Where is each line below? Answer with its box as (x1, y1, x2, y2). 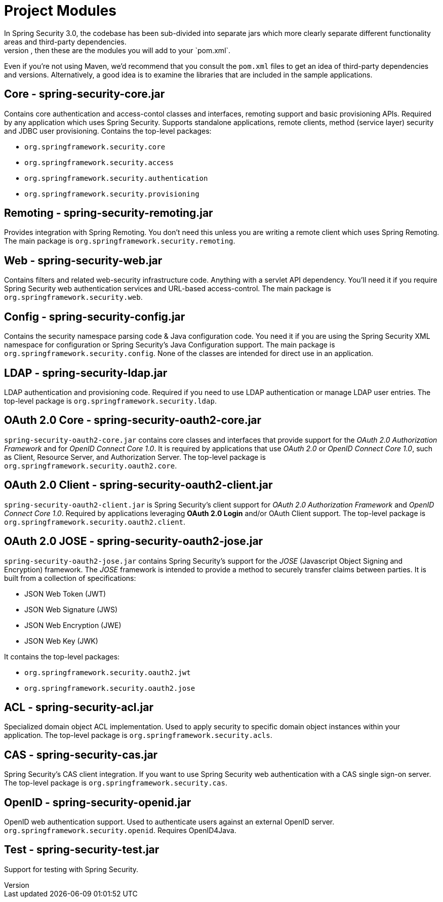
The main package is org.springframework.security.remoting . (4, 237, 235, 246)
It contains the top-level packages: (4, 652, 120, 661)
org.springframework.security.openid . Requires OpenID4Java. (4, 826, 236, 835)
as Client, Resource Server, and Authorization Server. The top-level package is (4, 452, 266, 461)
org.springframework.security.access (24, 158, 174, 167)
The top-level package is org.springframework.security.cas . (4, 778, 227, 788)
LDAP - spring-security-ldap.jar (4, 366, 168, 379)
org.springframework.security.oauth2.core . (4, 461, 177, 470)
